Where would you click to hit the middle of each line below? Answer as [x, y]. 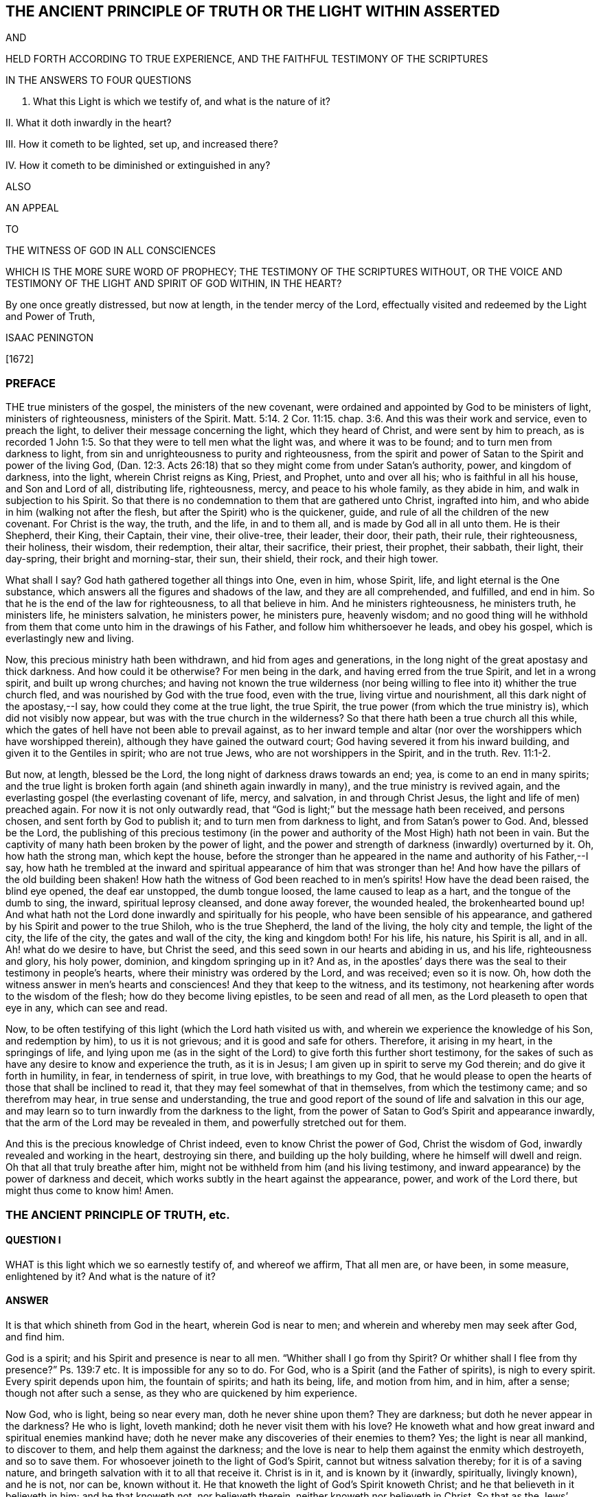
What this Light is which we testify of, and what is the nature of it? [182, 102]
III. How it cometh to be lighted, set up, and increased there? [142, 144]
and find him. [35, 1336]
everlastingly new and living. [70, 639]
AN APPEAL [32, 208]
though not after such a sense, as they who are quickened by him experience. [182, 1393]
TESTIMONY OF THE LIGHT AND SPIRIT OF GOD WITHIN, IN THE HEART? [174, 284]
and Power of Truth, [50, 317]
